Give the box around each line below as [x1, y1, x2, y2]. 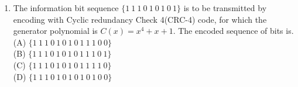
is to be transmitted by [183, 2, 267, 13]
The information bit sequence [13, 2, 119, 13]
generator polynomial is [13, 25, 98, 37]
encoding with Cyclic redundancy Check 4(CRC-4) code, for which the [13, 13, 267, 25]
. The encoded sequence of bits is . [173, 25, 294, 37]
